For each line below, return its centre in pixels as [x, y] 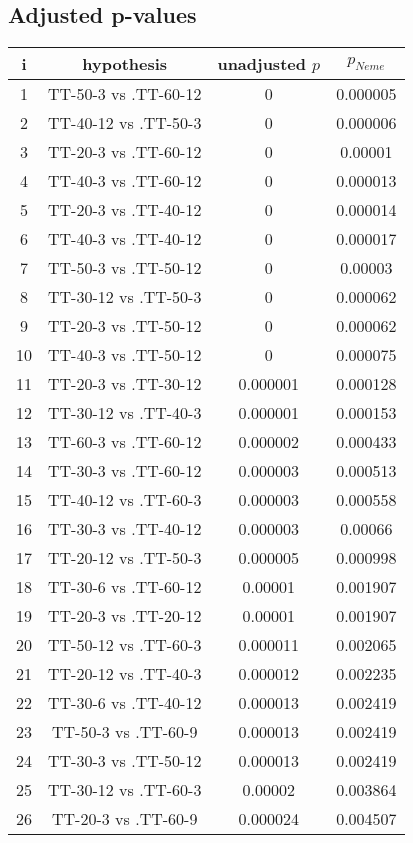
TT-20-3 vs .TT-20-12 [125, 616]
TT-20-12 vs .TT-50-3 [125, 558]
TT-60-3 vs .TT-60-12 [125, 442]
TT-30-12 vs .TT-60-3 [125, 790]
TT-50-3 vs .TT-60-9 [125, 732]
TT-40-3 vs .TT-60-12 [125, 181]
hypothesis [125, 64]
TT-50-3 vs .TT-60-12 [125, 94]
